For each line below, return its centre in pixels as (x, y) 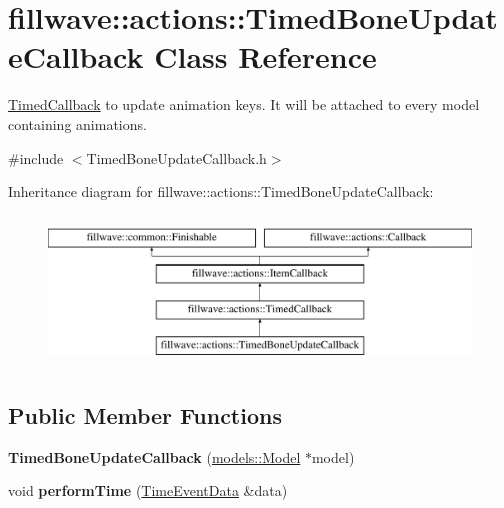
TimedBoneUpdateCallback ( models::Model (154, 456)
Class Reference (265, 56)
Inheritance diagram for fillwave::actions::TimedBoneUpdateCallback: (221, 191)
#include (36, 157)
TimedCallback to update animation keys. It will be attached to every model (244, 104)
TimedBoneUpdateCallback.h (176, 157)
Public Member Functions (145, 414)
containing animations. (77, 123)
